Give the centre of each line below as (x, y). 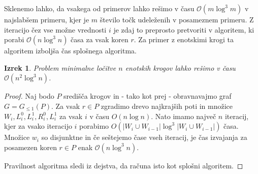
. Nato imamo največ (184, 116)
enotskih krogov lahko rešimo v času (180, 67)
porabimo (94, 126)
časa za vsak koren (100, 39)
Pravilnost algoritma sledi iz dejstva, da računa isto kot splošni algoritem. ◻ (124, 165)
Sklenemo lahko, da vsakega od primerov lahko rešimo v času (99, 8)
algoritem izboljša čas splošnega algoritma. (70, 51)
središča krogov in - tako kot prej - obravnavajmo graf (148, 96)
